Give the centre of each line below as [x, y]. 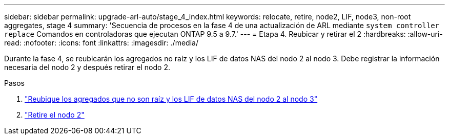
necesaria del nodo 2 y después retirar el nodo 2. [87, 67]
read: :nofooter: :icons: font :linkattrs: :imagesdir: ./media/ [101, 43]
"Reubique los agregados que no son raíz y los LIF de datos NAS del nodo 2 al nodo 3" [171, 99]
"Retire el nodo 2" [55, 115]
